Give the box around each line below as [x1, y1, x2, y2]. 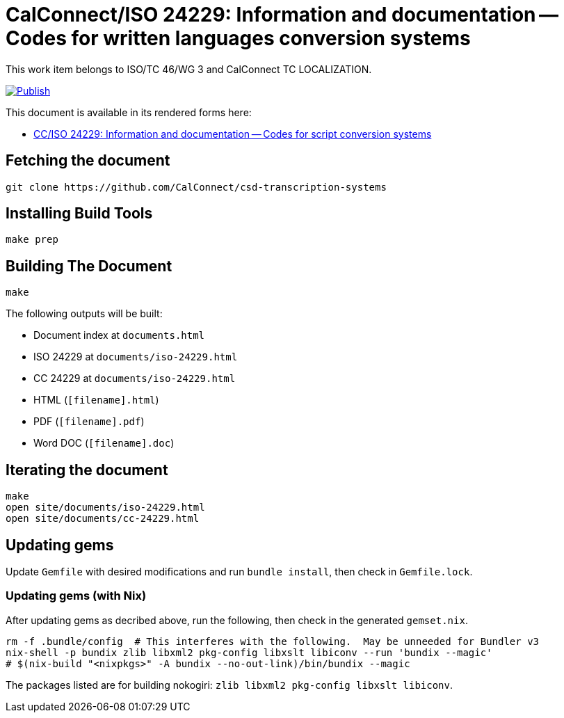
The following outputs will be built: [6, 308, 163, 320]
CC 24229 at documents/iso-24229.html [33, 372, 236, 385]
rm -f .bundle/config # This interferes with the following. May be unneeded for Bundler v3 [6, 635, 540, 647]
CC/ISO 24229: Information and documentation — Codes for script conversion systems [33, 127, 432, 140]
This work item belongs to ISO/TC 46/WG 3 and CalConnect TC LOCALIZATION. [6, 63, 372, 75]
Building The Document [6, 257, 172, 275]
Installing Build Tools [6, 205, 153, 223]
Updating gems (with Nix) [6, 589, 147, 603]
